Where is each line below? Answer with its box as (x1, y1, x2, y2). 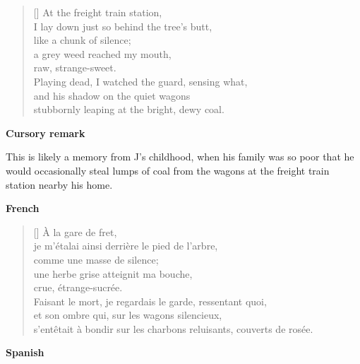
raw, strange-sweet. (33, 60, 116, 75)
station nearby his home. (6, 177, 113, 192)
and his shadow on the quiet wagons (33, 88, 191, 102)
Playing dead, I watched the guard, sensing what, (33, 74, 248, 88)
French (6, 201, 40, 216)
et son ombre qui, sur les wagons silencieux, (33, 307, 222, 322)
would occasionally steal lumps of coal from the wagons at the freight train (6, 163, 330, 177)
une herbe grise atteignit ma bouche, (33, 266, 193, 281)
